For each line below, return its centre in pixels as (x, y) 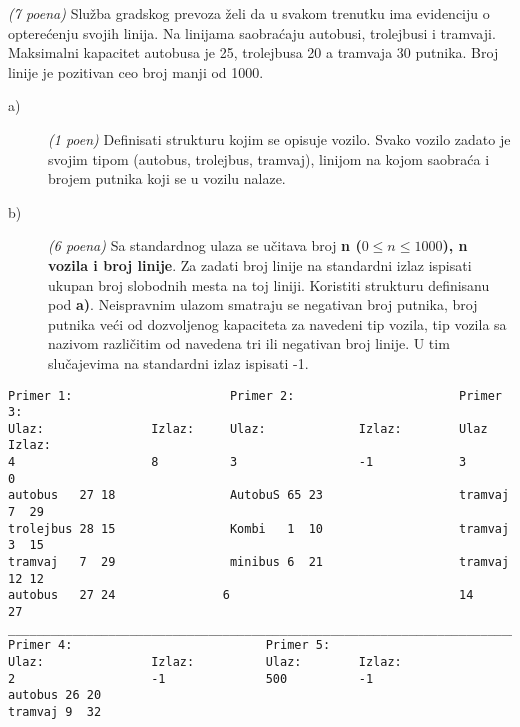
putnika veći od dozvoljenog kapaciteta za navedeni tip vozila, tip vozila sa (277, 323)
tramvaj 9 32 (55, 711)
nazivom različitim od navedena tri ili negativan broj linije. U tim (249, 343)
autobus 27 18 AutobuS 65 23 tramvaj (259, 495)
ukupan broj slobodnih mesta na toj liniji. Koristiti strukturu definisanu (269, 284)
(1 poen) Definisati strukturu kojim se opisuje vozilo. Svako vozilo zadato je (279, 138)
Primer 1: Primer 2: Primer (255, 395)
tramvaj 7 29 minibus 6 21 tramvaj (259, 562)
